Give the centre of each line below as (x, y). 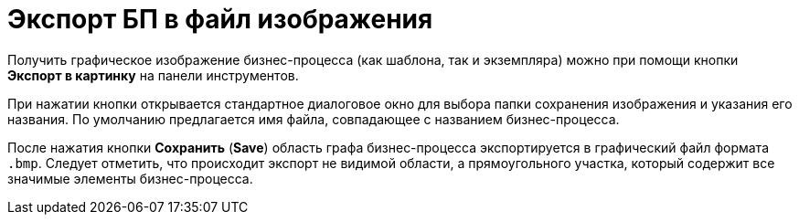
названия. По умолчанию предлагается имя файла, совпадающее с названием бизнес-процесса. (314, 119)
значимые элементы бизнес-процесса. (130, 178)
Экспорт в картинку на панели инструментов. (153, 75)
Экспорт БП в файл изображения (220, 19)
